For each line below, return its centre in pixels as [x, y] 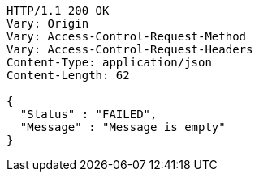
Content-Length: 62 [68, 75]
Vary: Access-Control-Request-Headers [130, 49]
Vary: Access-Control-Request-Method [127, 36]
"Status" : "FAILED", [88, 114]
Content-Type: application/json [109, 62]
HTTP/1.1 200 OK [58, 11]
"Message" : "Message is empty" [123, 127]
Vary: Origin [48, 23]
